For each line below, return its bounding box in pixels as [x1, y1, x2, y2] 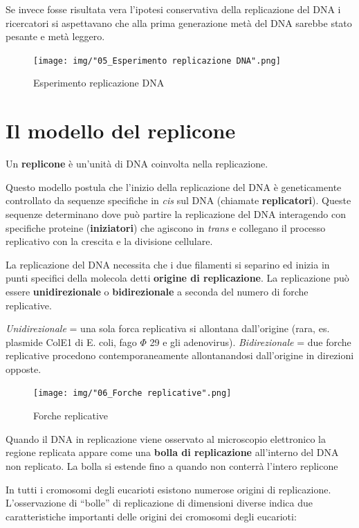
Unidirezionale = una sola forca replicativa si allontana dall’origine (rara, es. [6, 321, 330, 336]
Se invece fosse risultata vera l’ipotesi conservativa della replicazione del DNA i [6, 2, 341, 16]
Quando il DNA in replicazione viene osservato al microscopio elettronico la [6, 431, 326, 446]
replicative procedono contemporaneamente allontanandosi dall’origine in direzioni [6, 348, 354, 363]
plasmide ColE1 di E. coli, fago [6, 334, 137, 349]
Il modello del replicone [6, 116, 236, 145]
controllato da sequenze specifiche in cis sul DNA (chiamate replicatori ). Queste [6, 193, 351, 208]
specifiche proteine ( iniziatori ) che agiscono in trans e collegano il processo [6, 220, 326, 235]
